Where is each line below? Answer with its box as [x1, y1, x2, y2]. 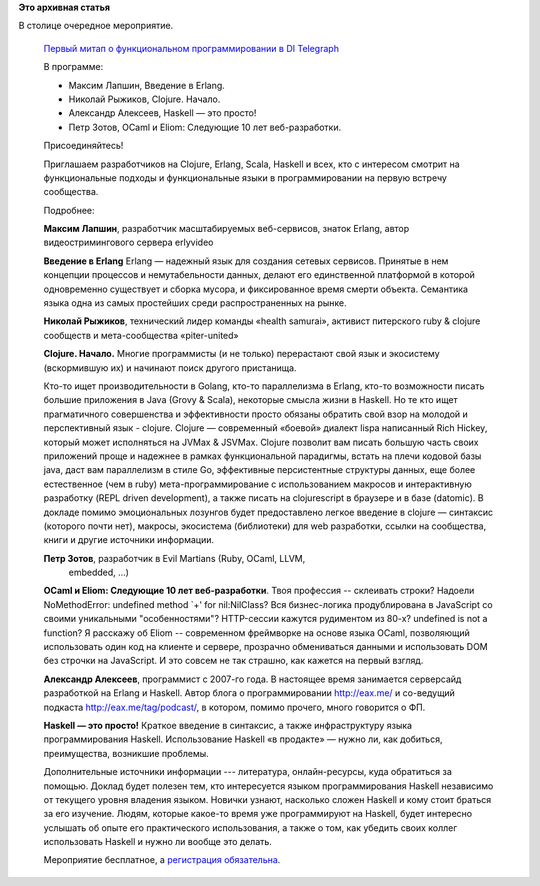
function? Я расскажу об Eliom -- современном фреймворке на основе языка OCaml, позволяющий [43, 626, 470, 639]
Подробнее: [43, 204, 95, 216]
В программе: [43, 61, 104, 73]
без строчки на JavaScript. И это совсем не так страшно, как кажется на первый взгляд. [43, 655, 424, 667]
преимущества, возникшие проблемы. [43, 747, 209, 759]
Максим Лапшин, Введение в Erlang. [68, 79, 225, 91]
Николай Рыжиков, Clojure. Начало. [68, 93, 221, 105]
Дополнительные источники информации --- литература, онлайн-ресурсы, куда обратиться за [43, 766, 452, 778]
